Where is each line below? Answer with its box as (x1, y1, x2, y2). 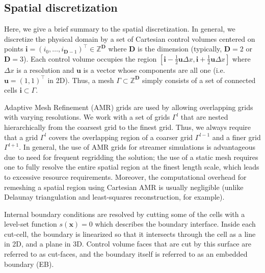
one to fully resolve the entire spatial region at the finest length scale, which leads (4, 161, 259, 172)
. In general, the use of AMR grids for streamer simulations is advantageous (19, 142, 255, 152)
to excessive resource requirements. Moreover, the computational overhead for (4, 171, 247, 182)
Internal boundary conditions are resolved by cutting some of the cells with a (4, 208, 245, 219)
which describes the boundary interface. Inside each (95, 219, 256, 229)
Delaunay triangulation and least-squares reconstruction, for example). (4, 192, 225, 202)
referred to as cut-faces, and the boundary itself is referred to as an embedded (4, 249, 248, 259)
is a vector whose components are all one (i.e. (83, 64, 225, 75)
